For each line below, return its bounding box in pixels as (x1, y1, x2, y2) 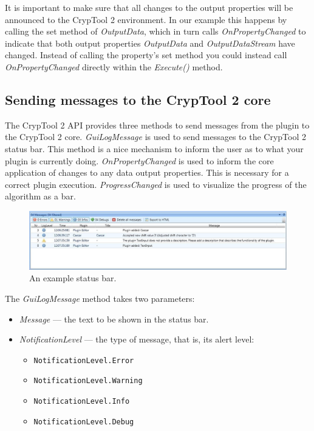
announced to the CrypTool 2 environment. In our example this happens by (5, 13, 287, 25)
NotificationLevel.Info (33, 397, 130, 406)
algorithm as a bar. (5, 190, 76, 202)
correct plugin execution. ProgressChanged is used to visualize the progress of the (5, 178, 307, 190)
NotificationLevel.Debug (33, 417, 134, 426)
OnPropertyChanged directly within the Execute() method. (5, 60, 223, 73)
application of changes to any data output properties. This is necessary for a (5, 166, 289, 179)
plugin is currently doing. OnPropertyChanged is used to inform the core (5, 154, 274, 167)
